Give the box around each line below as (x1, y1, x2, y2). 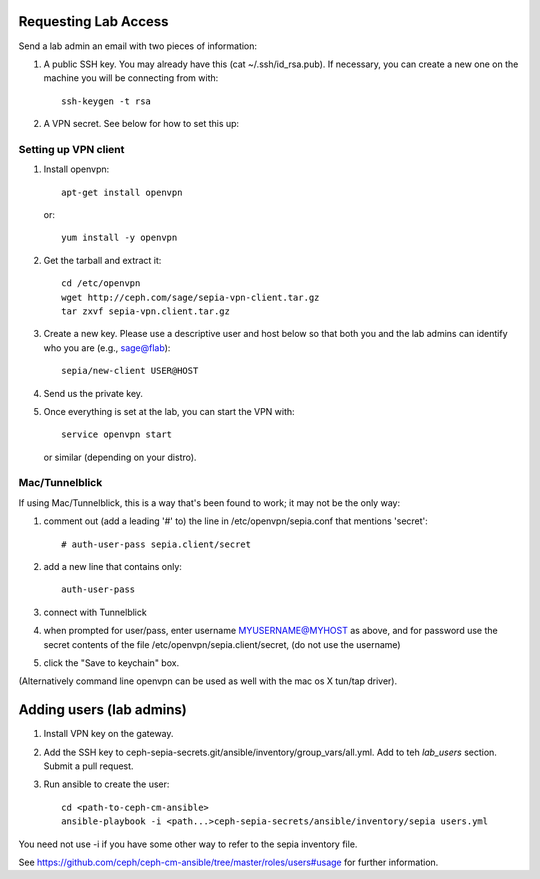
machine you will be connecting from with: (43, 72, 219, 84)
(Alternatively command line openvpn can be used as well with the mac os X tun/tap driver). (18, 675, 398, 687)
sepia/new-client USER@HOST (61, 365, 199, 377)
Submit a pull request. (43, 760, 134, 772)
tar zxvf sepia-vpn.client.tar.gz (61, 305, 230, 317)
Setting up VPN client (18, 142, 125, 156)
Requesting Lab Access (18, 13, 169, 30)
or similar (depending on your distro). (43, 451, 197, 463)
